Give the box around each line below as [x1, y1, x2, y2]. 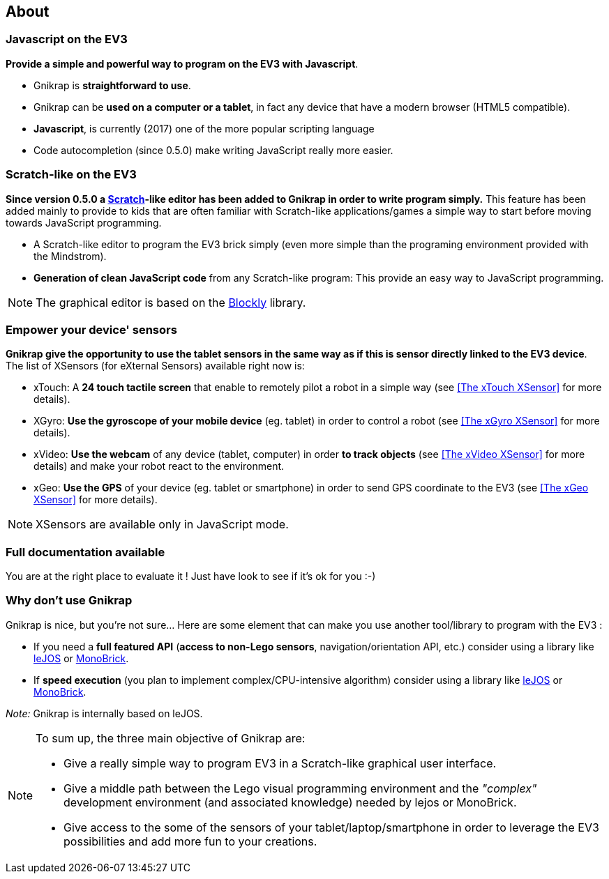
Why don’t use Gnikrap [6, 593, 133, 608]
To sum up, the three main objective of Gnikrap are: [36, 731, 306, 745]
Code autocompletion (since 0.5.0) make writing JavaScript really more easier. [33, 144, 393, 156]
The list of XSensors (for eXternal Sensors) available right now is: [6, 360, 305, 372]
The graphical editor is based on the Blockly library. [36, 295, 306, 309]
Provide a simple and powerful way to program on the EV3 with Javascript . [6, 57, 359, 70]
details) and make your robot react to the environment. [33, 460, 285, 473]
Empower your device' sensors [6, 322, 177, 337]
